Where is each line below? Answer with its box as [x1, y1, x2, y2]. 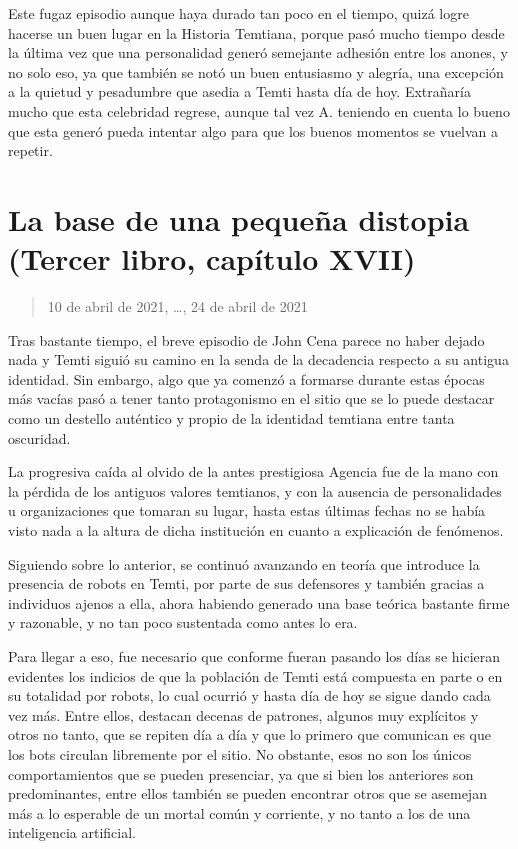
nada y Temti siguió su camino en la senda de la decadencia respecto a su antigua [8, 349, 509, 370]
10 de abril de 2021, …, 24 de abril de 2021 [47, 296, 308, 317]
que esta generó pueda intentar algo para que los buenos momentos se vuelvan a [8, 120, 499, 141]
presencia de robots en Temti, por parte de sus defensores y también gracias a [8, 573, 485, 594]
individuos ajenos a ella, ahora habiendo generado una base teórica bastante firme [8, 592, 510, 613]
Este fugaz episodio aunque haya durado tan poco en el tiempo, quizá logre [8, 3, 469, 23]
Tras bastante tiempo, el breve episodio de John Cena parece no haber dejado [8, 329, 485, 350]
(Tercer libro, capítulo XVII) [8, 238, 416, 279]
